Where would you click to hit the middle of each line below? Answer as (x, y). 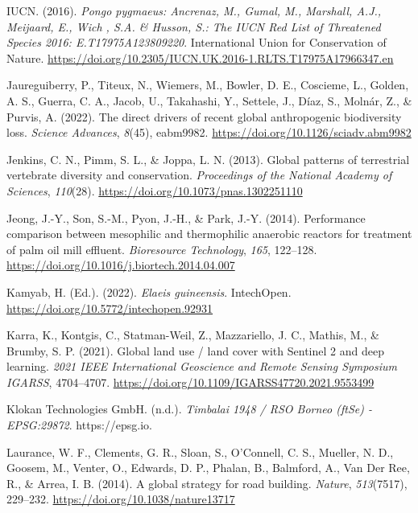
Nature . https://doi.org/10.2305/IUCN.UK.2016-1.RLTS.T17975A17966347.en (200, 57)
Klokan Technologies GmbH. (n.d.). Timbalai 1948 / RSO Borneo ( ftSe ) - (190, 409)
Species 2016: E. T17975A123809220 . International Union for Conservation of (197, 42)
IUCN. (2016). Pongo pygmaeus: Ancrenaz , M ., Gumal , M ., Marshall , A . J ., (194, 10)
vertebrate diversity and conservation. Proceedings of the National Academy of (199, 175)
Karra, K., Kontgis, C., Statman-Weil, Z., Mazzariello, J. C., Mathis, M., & (193, 335)
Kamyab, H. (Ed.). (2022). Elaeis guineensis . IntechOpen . (149, 291)
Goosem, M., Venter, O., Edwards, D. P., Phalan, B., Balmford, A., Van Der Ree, (208, 468)
